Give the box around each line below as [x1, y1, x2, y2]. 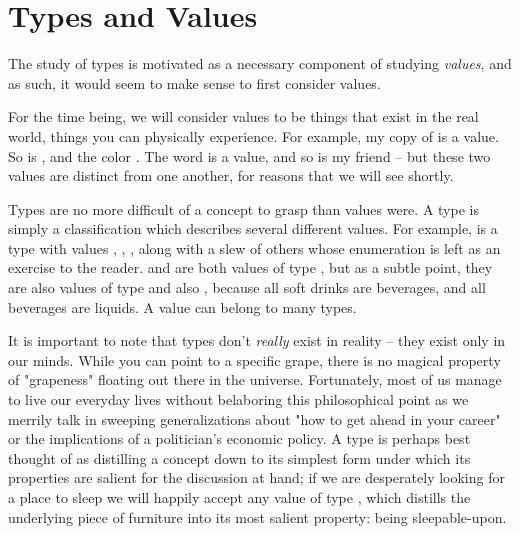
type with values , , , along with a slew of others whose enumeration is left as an [8, 237, 501, 258]
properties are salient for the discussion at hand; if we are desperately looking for [8, 467, 505, 488]
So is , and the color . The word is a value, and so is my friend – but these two [8, 145, 491, 166]
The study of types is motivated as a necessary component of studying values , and [8, 53, 512, 74]
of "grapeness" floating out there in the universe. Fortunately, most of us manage [8, 369, 502, 390]
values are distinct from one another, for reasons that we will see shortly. [8, 165, 454, 186]
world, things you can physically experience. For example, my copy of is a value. [8, 125, 499, 146]
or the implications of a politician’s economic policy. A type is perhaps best [8, 428, 471, 449]
